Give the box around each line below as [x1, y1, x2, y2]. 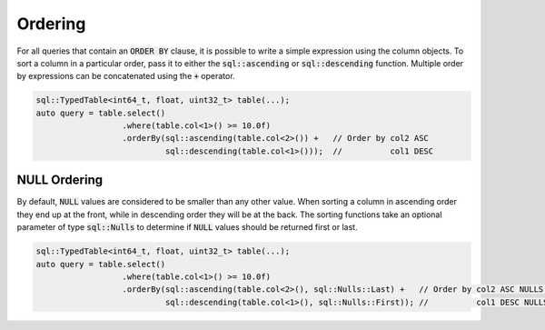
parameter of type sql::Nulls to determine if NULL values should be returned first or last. [16, 222, 358, 233]
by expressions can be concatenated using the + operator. [16, 71, 235, 82]
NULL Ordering [16, 173, 104, 188]
